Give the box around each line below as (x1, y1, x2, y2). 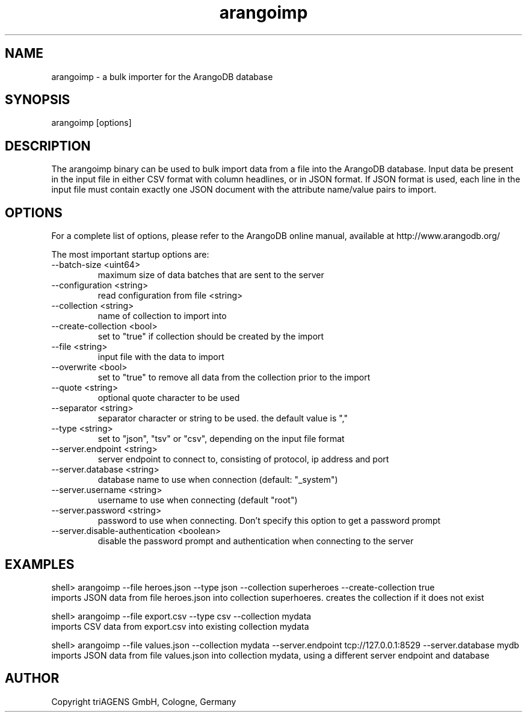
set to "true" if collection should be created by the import (97, 331, 324, 342)
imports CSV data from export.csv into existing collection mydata (51, 621, 309, 632)
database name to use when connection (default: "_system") (97, 474, 338, 485)
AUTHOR (5, 671, 60, 686)
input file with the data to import (97, 352, 224, 362)
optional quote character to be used (97, 393, 240, 403)
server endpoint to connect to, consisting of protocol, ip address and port (97, 454, 389, 465)
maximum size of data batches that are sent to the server (97, 270, 324, 281)
